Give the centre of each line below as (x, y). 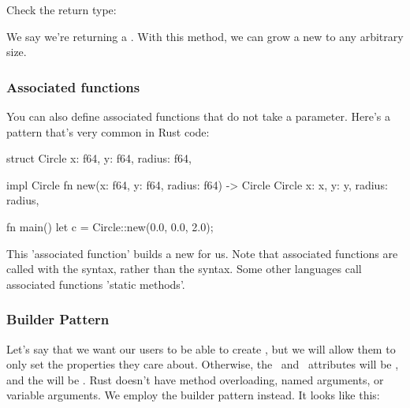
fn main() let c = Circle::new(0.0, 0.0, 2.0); (110, 226)
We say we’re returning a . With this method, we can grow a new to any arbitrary (205, 36)
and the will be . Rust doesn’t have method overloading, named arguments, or (195, 379)
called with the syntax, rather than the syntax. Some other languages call (184, 269)
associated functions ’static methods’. (96, 284)
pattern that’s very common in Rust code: (108, 131)
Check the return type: (61, 9)
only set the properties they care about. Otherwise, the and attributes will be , (203, 364)
